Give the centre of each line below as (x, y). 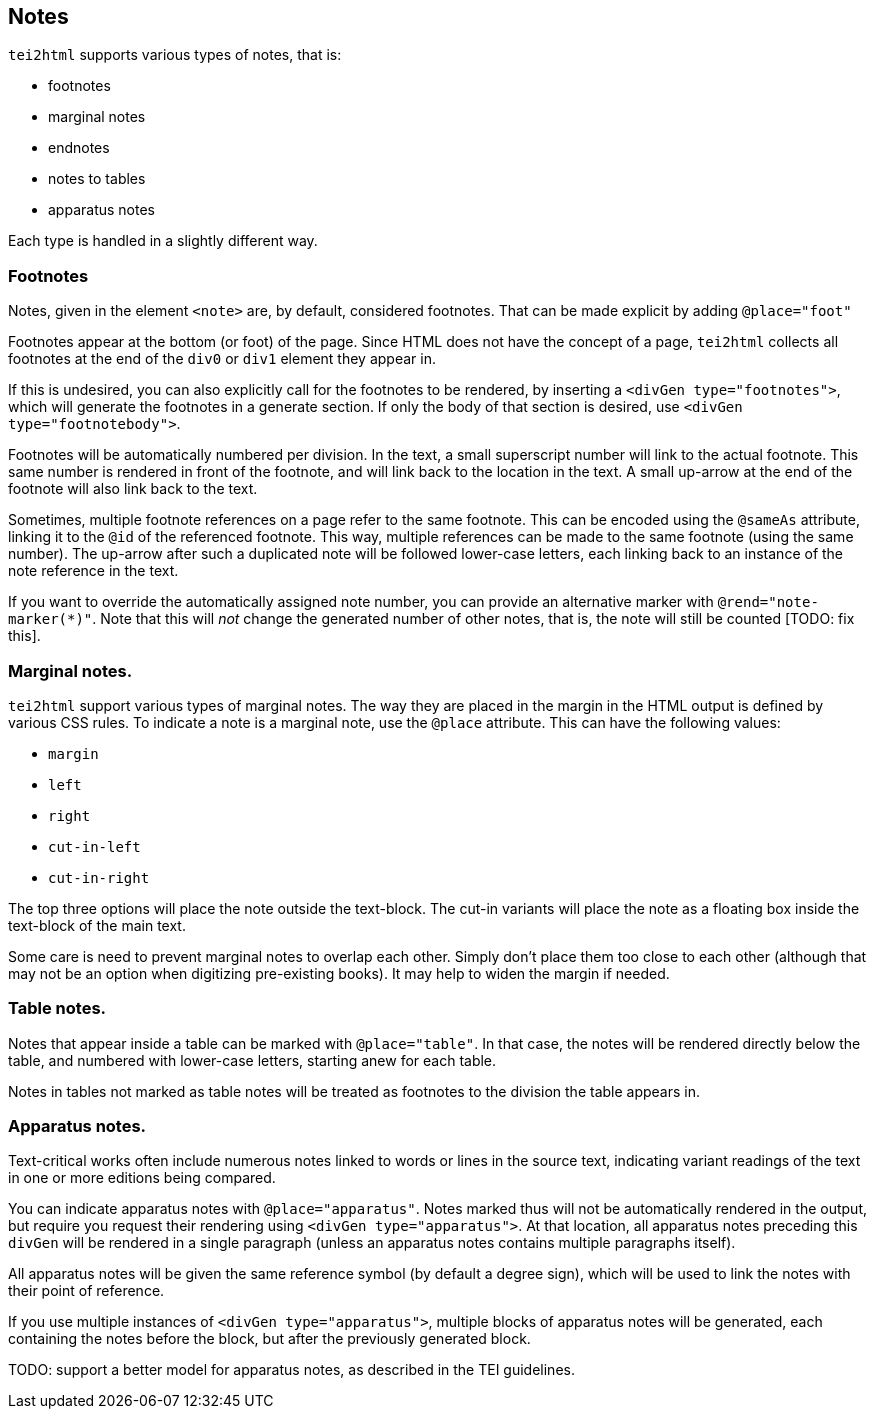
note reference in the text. (93, 571)
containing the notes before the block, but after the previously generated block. (269, 1339)
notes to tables (97, 179)
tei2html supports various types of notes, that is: (175, 55)
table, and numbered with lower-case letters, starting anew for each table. (252, 1060)
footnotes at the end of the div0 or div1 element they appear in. (222, 359)
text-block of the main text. (97, 925)
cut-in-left (94, 846)
